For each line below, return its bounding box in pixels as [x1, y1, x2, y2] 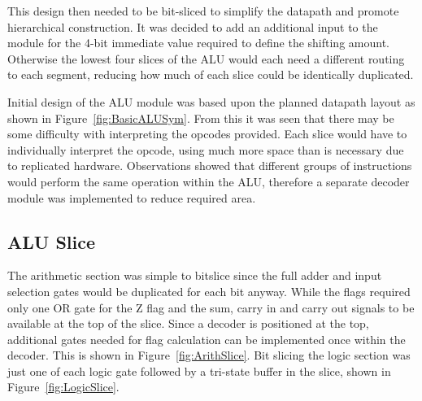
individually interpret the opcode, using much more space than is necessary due [7, 141, 404, 158]
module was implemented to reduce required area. [7, 189, 256, 206]
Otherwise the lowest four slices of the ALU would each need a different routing [7, 50, 405, 67]
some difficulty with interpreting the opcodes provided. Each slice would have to [7, 125, 407, 142]
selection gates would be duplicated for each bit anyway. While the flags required [7, 282, 411, 299]
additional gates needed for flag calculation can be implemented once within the [7, 330, 406, 347]
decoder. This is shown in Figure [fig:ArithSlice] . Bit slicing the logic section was [7, 347, 411, 364]
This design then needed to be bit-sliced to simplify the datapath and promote [7, 2, 399, 19]
